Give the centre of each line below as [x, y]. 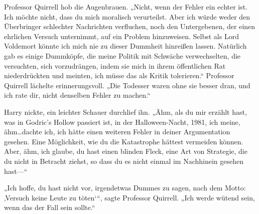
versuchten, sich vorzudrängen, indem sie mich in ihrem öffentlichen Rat [115, 65]
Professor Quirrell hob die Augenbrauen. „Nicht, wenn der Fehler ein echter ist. [126, 7]
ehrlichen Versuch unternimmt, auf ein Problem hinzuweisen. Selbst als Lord [121, 36]
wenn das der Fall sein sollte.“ [50, 207]
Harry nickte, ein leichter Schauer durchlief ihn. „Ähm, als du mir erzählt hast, [125, 112]
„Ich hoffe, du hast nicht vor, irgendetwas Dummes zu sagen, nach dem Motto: [125, 188]
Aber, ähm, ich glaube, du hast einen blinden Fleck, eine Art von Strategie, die [126, 151]
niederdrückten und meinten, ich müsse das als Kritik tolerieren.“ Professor [119, 75]
